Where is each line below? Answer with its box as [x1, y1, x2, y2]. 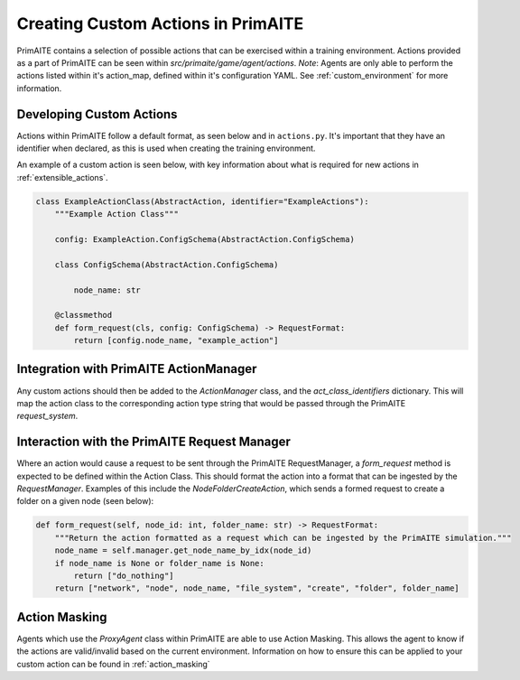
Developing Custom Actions [16, 107, 178, 122]
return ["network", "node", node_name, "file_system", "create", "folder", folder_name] [54, 583, 460, 593]
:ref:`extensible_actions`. [16, 172, 108, 182]
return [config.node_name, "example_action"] [73, 335, 279, 346]
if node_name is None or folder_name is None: [54, 558, 265, 568]
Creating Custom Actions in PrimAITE [16, 14, 304, 33]
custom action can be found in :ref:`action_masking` [16, 658, 211, 669]
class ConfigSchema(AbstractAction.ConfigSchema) [54, 259, 279, 270]
